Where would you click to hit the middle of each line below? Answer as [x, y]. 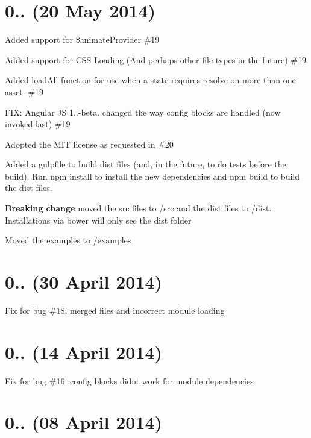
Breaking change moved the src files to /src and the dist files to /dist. [138, 208]
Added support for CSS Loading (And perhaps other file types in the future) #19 [156, 59]
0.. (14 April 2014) [84, 352]
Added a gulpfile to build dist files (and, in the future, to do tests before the [146, 164]
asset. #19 [24, 91]
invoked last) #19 [38, 124]
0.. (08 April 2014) [84, 422]
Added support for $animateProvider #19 [82, 39]
